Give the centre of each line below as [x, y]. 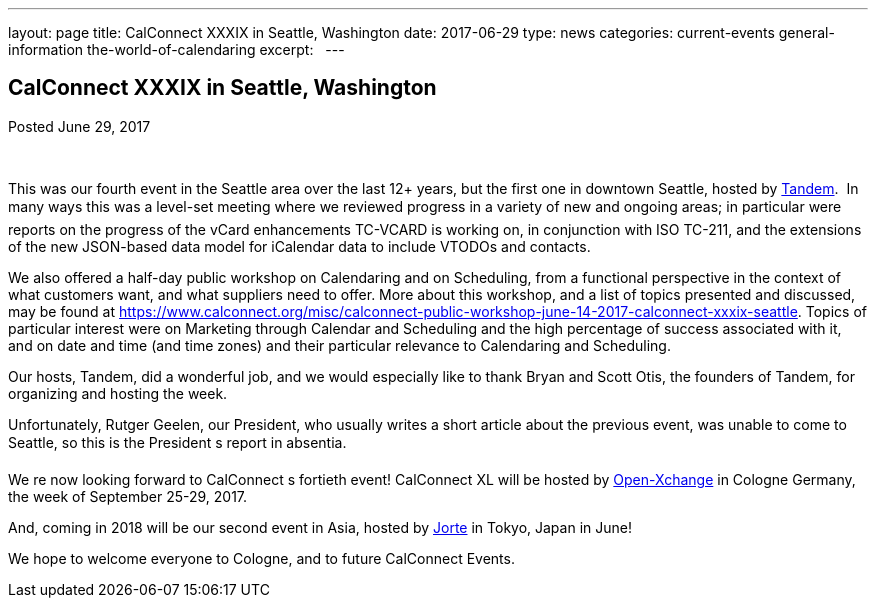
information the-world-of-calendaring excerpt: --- [176, 49]
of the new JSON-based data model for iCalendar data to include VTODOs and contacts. [299, 246]
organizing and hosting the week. [118, 393]
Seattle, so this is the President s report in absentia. [177, 442]
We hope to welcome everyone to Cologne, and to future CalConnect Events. [261, 558]
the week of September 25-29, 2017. [128, 496]
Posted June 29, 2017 [79, 126]
